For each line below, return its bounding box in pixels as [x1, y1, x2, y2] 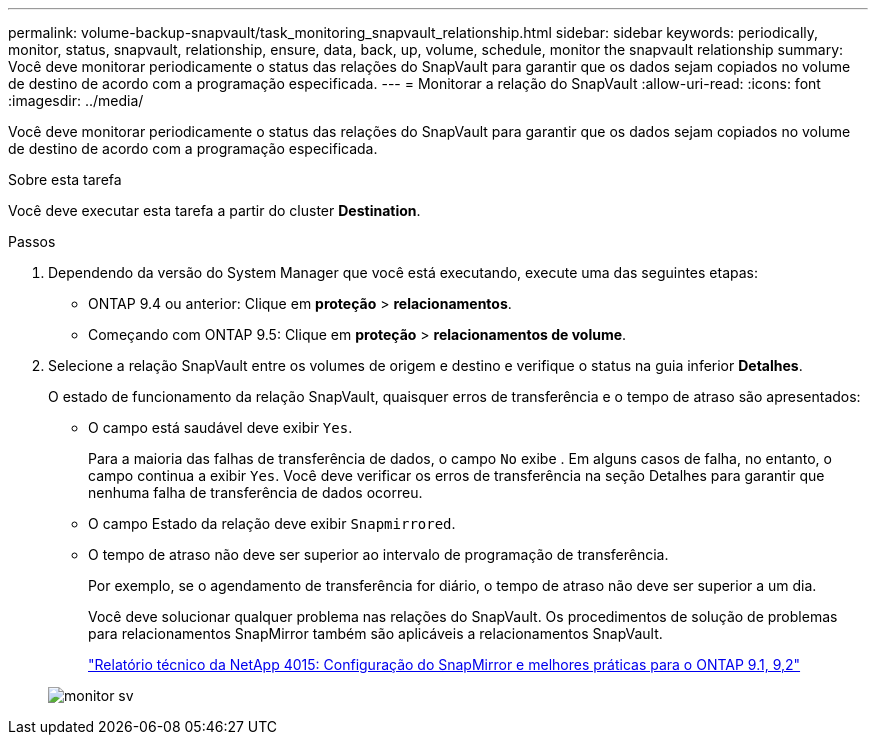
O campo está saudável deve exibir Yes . [88, 419, 353, 436]
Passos [8, 233, 56, 250]
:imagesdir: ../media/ [8, 92, 144, 109]
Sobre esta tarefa [8, 171, 122, 188]
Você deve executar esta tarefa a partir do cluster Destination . [8, 202, 421, 219]
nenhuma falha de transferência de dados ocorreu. [88, 484, 423, 501]
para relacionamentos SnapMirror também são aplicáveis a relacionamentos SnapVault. [88, 625, 663, 642]
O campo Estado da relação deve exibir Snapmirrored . [88, 515, 456, 532]
